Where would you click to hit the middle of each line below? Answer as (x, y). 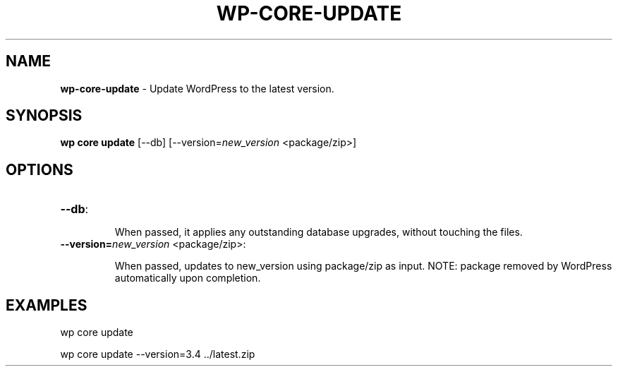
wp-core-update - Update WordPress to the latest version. (197, 88)
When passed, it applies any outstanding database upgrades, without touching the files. (319, 232)
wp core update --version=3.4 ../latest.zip (158, 354)
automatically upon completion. (188, 278)
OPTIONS (40, 169)
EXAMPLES (47, 305)
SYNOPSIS (44, 116)
